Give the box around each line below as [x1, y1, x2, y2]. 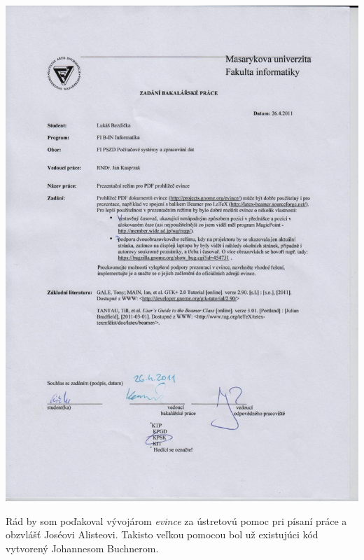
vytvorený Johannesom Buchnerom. [6, 540, 159, 555]
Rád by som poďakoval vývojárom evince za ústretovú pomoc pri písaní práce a [6, 513, 347, 528]
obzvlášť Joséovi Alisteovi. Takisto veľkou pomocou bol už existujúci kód [6, 527, 318, 542]
